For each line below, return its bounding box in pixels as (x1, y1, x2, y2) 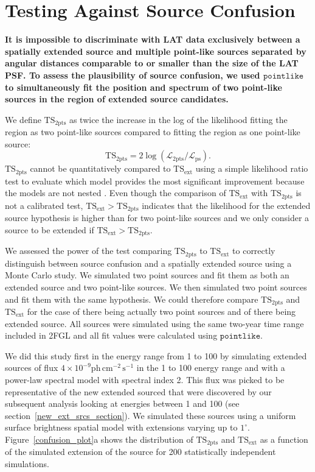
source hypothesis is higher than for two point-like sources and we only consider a (5, 211, 310, 224)
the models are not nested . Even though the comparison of (5, 186, 226, 199)
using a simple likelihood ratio (195, 162, 308, 175)
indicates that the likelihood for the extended (142, 199, 311, 211)
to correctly (232, 244, 275, 257)
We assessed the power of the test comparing (5, 244, 172, 257)
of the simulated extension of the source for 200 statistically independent (5, 445, 276, 458)
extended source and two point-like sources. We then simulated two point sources (5, 280, 307, 293)
